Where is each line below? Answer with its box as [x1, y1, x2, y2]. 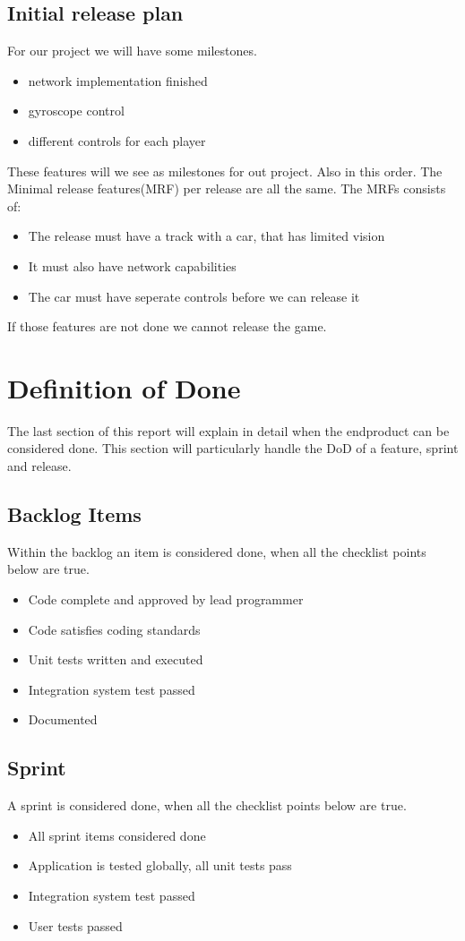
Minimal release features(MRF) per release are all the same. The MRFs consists [7, 179, 446, 198]
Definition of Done [7, 369, 241, 406]
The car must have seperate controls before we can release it [28, 287, 360, 305]
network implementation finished [28, 71, 208, 90]
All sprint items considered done [28, 826, 206, 844]
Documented [28, 710, 98, 729]
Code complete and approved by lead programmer [28, 590, 304, 609]
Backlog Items [7, 500, 142, 528]
